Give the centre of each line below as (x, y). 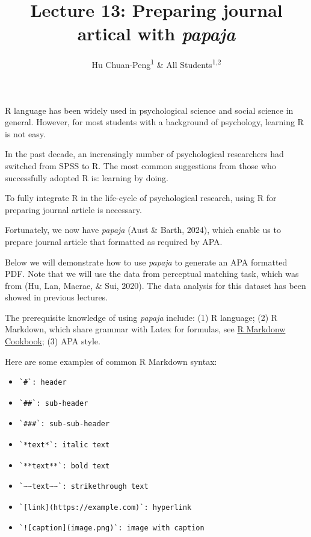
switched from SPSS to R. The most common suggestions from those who (140, 165)
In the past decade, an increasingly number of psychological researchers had (144, 154)
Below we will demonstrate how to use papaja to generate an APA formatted (146, 262)
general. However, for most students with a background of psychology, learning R (154, 122)
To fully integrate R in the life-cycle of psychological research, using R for (141, 198)
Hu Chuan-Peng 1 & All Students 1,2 (156, 64)
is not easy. (25, 133)
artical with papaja (156, 34)
